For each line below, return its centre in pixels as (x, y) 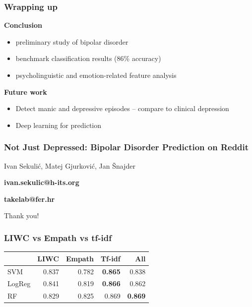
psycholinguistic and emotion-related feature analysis (96, 75)
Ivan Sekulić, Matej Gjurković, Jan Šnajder (70, 165)
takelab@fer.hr (30, 199)
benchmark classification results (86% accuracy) (88, 58)
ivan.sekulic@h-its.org (42, 182)
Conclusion (23, 25)
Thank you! (22, 215)
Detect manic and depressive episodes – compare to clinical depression (122, 108)
